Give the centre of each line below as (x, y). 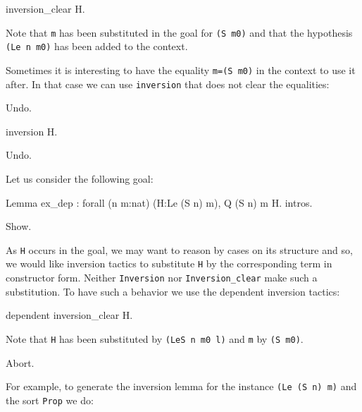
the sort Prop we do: (50, 400)
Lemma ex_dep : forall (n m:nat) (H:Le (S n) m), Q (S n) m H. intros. (159, 202)
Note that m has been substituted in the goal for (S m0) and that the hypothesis (179, 32)
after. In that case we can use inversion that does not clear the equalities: (168, 84)
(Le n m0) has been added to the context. (97, 46)
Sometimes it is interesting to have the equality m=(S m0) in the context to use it (181, 69)
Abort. (20, 362)
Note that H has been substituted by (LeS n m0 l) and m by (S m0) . (155, 338)
